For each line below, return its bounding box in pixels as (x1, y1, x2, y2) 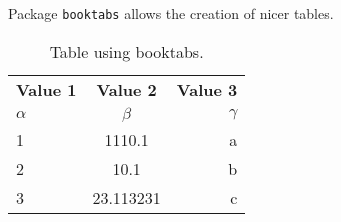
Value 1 (16, 77, 77, 101)
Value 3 (176, 77, 238, 101)
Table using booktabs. (49, 39, 204, 63)
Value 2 (96, 77, 157, 101)
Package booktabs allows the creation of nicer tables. (8, 3, 334, 23)
